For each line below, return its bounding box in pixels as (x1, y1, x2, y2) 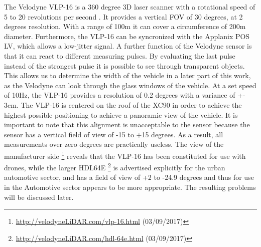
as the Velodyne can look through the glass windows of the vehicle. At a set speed (4, 80, 256, 90)
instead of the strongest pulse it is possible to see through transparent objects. (4, 60, 245, 71)
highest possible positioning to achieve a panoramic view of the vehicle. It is (4, 109, 238, 120)
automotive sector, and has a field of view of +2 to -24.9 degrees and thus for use (4, 172, 254, 182)
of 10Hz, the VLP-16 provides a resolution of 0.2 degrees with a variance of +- (4, 90, 245, 100)
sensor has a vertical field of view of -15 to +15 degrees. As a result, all (4, 129, 223, 139)
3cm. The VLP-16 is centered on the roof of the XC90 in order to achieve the (4, 99, 242, 110)
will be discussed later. (4, 191, 74, 202)
